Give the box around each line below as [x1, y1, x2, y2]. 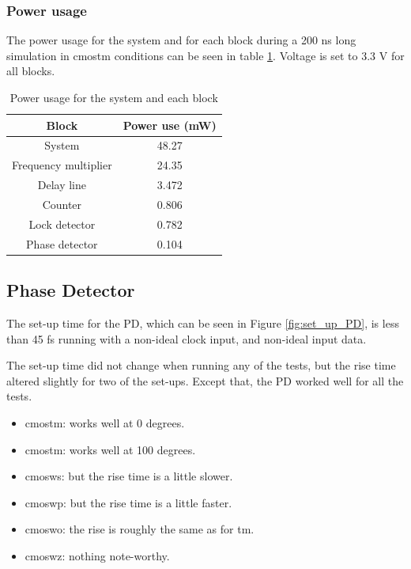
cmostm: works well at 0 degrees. [25, 414, 185, 431]
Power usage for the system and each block [9, 89, 218, 105]
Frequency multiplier [12, 157, 112, 173]
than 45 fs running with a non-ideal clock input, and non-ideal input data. [6, 330, 367, 347]
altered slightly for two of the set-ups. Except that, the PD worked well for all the [6, 372, 404, 389]
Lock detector [28, 215, 96, 232]
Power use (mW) [123, 116, 217, 133]
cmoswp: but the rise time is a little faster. [25, 494, 232, 510]
